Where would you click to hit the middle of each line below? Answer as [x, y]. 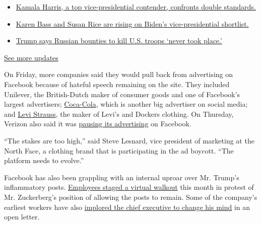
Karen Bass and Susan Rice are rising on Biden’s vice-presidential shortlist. [132, 23]
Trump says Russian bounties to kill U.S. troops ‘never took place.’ [119, 41]
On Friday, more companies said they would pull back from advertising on [119, 74]
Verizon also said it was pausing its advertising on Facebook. [98, 124]
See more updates [31, 57]
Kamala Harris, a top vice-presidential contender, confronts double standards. [136, 7]
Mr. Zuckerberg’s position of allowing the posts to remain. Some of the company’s [131, 197]
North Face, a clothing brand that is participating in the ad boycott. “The [119, 150]
